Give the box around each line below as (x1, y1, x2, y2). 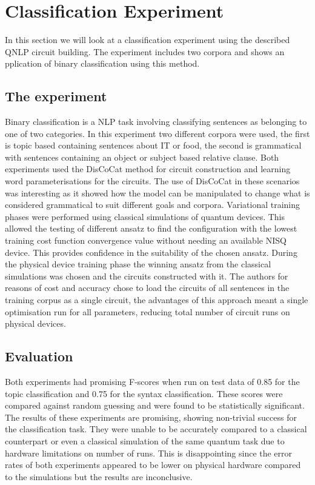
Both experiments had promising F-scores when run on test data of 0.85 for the (5, 375, 300, 387)
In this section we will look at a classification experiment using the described (5, 33, 290, 46)
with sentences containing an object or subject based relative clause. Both (5, 150, 279, 163)
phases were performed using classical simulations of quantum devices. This (5, 210, 285, 222)
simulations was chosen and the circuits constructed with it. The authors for (5, 269, 288, 282)
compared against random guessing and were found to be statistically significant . (5, 399, 305, 412)
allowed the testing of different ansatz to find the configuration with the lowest (5, 222, 297, 235)
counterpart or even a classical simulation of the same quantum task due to (5, 434, 285, 447)
